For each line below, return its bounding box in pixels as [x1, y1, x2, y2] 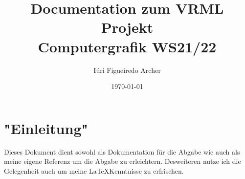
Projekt [101, 17, 154, 37]
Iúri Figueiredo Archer [93, 65, 161, 75]
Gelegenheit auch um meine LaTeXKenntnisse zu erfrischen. [4, 165, 184, 176]
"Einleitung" [4, 118, 88, 138]
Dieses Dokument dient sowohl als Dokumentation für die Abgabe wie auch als [4, 146, 240, 157]
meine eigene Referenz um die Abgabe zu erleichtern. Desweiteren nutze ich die [4, 156, 241, 166]
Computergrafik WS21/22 [38, 36, 217, 56]
